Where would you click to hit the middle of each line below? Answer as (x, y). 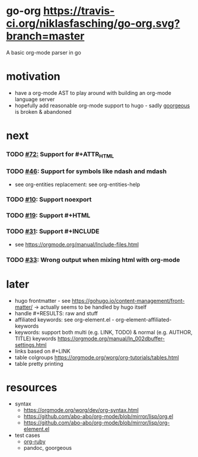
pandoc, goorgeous (48, 448)
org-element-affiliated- (143, 319)
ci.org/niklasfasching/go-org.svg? (93, 23)
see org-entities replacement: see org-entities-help (77, 184)
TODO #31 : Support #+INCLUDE (53, 231)
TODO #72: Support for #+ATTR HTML (60, 155)
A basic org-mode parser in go (44, 52)
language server (35, 99)
